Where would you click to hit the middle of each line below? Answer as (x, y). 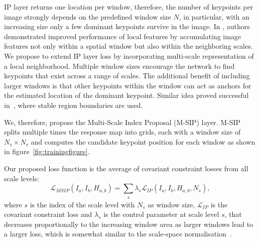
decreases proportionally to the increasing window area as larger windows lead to (129, 224)
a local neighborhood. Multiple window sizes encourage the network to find (119, 66)
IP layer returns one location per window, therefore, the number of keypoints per (129, 7)
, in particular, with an (214, 16)
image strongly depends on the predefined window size (88, 16)
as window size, (171, 204)
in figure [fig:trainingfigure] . (47, 151)
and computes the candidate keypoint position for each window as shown (143, 141)
